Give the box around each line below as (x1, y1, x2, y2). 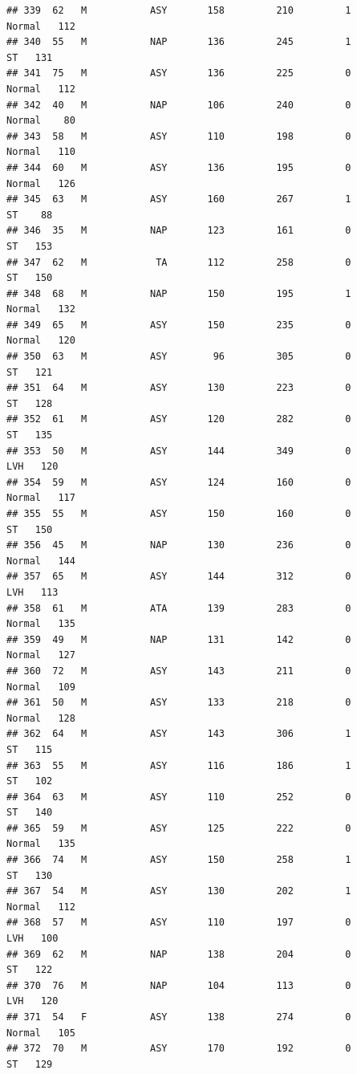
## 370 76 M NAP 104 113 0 (6, 979, 351, 991)
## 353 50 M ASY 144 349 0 (6, 445, 351, 457)
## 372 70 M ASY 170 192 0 (6, 1043, 351, 1055)
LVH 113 (6, 586, 59, 598)
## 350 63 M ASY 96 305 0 (6, 351, 351, 363)
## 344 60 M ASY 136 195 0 (6, 161, 351, 173)
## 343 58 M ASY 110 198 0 (6, 130, 351, 142)
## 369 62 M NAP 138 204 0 (6, 948, 351, 960)
